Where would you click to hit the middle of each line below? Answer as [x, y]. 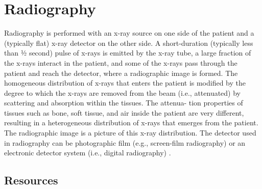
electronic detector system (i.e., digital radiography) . [88, 153]
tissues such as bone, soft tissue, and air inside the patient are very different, [124, 112]
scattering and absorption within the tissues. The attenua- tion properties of [124, 103]
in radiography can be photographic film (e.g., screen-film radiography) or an [125, 142]
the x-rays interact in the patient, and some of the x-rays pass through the [121, 62]
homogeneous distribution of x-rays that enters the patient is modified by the [125, 83]
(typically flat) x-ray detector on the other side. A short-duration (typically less [129, 43]
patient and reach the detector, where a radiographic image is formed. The [121, 73]
